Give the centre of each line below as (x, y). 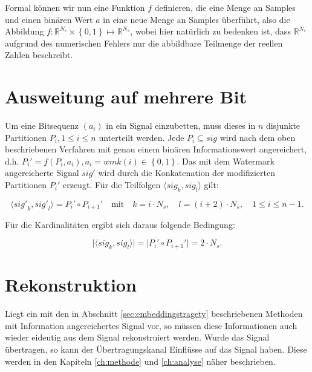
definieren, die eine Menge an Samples (225, 7)
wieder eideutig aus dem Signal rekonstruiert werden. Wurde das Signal (137, 337)
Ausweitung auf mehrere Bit (126, 96)
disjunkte (283, 126)
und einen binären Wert (49, 19)
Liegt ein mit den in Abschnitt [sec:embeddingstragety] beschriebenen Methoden (154, 314)
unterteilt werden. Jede (141, 137)
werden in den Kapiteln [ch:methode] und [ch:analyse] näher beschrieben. (140, 361)
